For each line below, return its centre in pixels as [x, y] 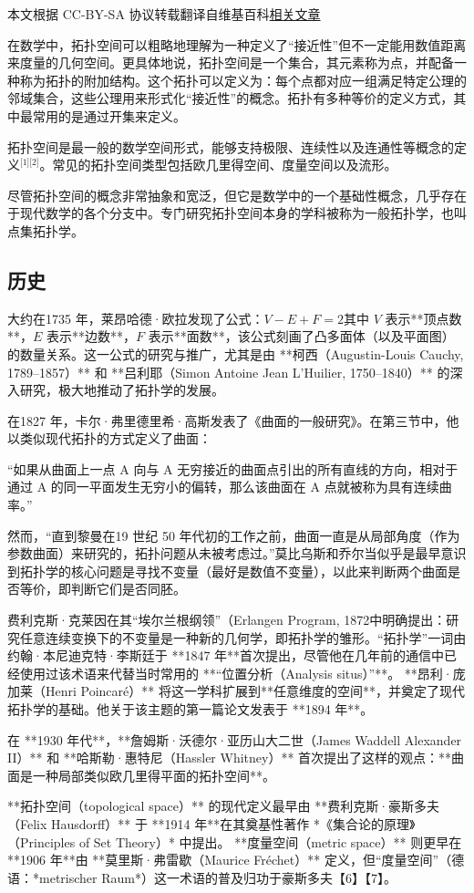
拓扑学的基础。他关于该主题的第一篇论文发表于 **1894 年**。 [191, 709]
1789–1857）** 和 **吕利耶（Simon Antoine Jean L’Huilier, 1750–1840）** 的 [229, 372]
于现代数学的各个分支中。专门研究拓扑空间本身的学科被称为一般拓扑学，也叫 [237, 213]
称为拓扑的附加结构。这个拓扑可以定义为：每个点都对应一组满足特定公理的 [243, 80]
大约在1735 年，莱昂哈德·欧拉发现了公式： [136, 318]
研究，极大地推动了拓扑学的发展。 [122, 390]
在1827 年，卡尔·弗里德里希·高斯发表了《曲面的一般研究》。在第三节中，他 [233, 420]
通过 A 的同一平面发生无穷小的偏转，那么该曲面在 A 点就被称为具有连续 [223, 487]
